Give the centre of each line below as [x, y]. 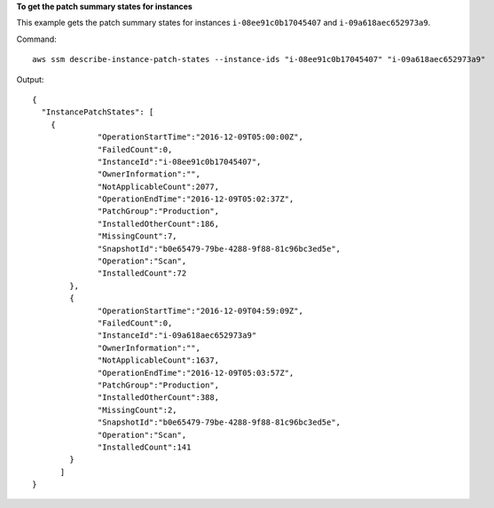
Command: [36, 39]
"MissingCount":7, [137, 236]
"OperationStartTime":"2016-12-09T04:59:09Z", [200, 311]
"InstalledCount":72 [142, 274]
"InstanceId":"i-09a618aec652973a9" [177, 336]
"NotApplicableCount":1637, [159, 360]
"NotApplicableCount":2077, [159, 187]
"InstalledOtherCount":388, [159, 398]
